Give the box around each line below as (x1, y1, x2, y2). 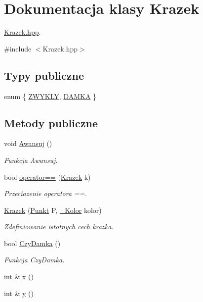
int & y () (4, 288, 34, 298)
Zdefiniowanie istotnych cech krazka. (4, 221, 114, 232)
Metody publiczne (4, 115, 98, 130)
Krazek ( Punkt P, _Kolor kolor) (4, 204, 102, 215)
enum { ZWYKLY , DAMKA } (4, 91, 97, 101)
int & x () (4, 271, 34, 282)
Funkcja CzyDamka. (4, 254, 65, 265)
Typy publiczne (4, 67, 84, 83)
